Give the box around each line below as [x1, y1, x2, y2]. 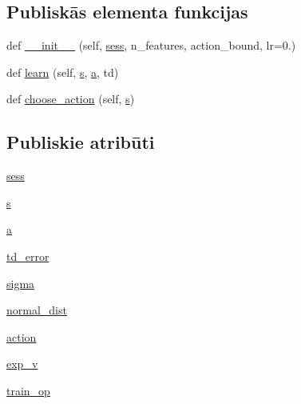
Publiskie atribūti [6, 130, 155, 154]
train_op [6, 382, 50, 398]
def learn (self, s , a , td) [6, 63, 119, 80]
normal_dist [6, 302, 67, 318]
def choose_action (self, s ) [6, 90, 135, 107]
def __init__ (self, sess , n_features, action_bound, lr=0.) [6, 37, 296, 54]
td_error [6, 247, 50, 264]
